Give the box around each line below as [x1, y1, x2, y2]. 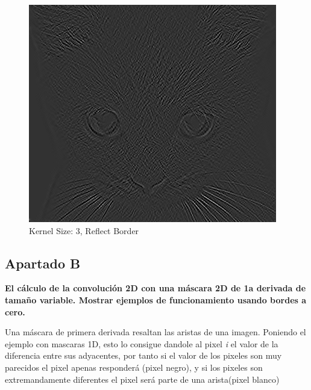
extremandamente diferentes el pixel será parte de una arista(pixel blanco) [5, 373, 280, 385]
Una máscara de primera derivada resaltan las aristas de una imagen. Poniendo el [5, 326, 306, 338]
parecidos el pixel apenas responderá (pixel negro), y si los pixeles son [5, 361, 263, 373]
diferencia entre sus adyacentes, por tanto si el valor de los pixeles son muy [5, 349, 282, 362]
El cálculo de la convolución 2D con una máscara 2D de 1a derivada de [5, 282, 306, 294]
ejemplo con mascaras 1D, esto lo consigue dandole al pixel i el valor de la [5, 337, 278, 350]
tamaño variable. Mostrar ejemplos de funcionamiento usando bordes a [5, 293, 307, 306]
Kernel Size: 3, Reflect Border [29, 224, 139, 237]
